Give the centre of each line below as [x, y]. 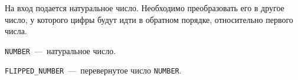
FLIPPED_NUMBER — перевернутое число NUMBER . [93, 70]
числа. [16, 31]
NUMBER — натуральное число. [60, 50]
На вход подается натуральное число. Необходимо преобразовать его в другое [145, 8]
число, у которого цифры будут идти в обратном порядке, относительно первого [149, 19]
